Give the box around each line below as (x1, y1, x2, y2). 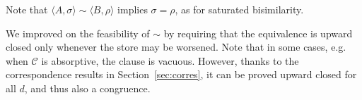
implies (117, 2, 148, 16)
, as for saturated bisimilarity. (175, 2, 304, 16)
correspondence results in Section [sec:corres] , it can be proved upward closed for (6, 67, 357, 82)
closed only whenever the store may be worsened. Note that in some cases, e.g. (6, 39, 346, 54)
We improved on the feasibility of (6, 25, 150, 40)
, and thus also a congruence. (24, 80, 151, 95)
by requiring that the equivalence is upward (163, 25, 353, 40)
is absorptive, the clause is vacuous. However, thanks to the (41, 53, 299, 68)
